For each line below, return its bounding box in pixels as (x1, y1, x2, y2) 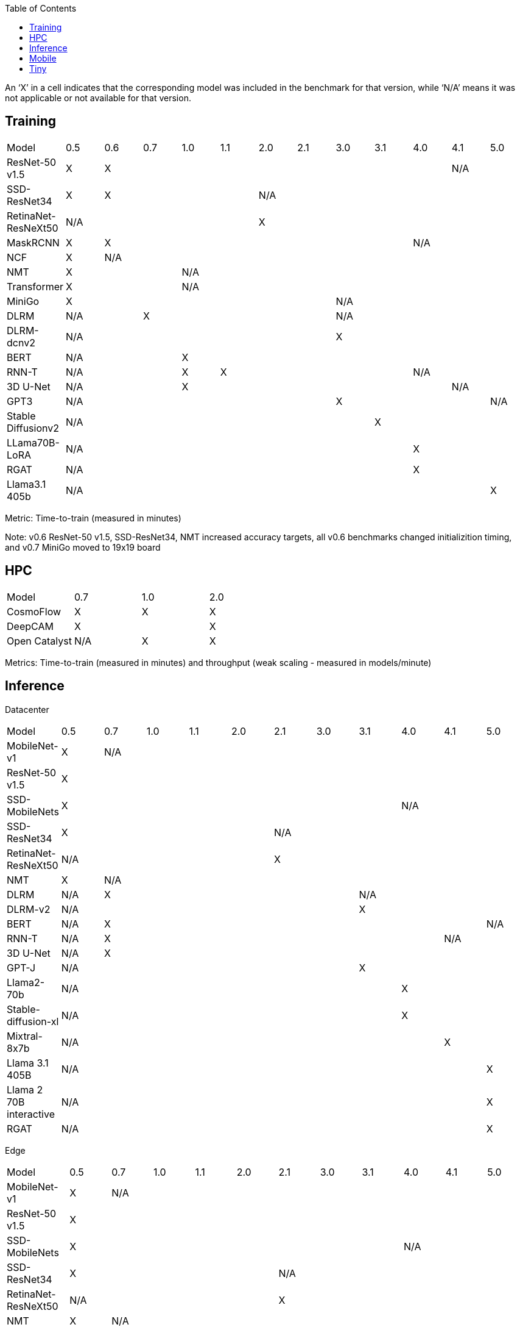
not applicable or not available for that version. (5, 93, 191, 103)
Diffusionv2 (7, 421, 59, 434)
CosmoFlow (7, 605, 61, 618)
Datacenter (5, 704, 49, 715)
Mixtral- (7, 1029, 43, 1042)
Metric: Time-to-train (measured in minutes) (5, 512, 181, 523)
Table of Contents (5, 3, 77, 13)
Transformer (7, 280, 64, 293)
